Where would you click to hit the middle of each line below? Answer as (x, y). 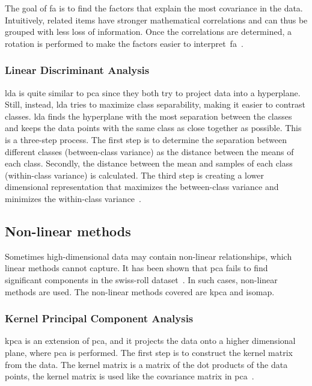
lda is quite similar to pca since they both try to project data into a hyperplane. (153, 92)
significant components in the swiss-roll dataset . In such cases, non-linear (141, 279)
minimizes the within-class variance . (73, 198)
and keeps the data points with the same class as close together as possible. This (153, 128)
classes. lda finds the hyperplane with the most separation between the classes (148, 116)
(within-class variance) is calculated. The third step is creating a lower (135, 175)
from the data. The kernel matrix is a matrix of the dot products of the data (146, 364)
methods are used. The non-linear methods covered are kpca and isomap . (140, 291)
